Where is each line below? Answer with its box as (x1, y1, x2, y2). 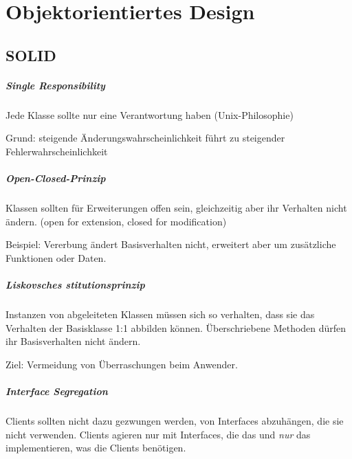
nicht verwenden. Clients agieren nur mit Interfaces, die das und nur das (5, 427, 311, 441)
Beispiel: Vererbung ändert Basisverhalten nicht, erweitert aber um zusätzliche (5, 237, 336, 251)
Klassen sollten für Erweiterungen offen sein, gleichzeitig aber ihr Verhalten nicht (5, 201, 347, 215)
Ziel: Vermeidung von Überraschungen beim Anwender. (5, 357, 238, 371)
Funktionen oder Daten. (5, 250, 107, 265)
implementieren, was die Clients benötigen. (5, 440, 186, 455)
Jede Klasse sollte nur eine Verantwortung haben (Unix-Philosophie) (5, 107, 294, 122)
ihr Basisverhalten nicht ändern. (5, 334, 141, 348)
